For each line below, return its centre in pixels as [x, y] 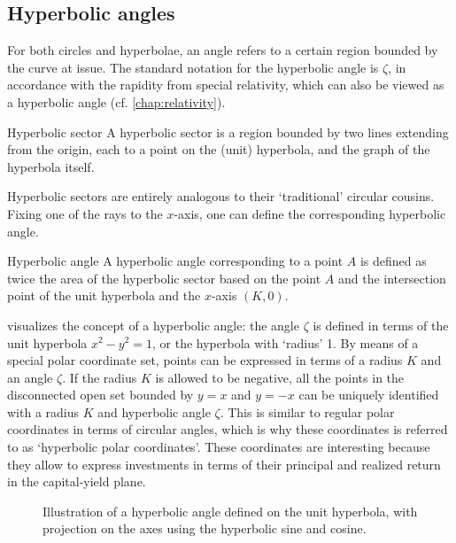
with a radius [43, 411]
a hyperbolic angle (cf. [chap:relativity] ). [116, 101]
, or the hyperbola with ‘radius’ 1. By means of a [286, 342]
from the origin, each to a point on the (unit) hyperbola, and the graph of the [219, 149]
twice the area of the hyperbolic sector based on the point [164, 278]
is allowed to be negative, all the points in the [280, 377]
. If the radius [100, 377]
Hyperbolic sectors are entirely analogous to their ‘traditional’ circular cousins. [221, 196]
